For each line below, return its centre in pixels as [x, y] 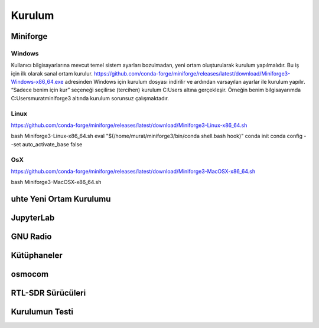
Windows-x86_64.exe [37, 82]
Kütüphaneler [37, 256]
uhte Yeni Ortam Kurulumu [61, 199]
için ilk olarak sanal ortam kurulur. [52, 73]
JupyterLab [33, 218]
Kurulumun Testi [42, 312]
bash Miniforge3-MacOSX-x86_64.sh [56, 182]
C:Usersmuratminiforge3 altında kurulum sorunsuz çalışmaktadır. [90, 98]
